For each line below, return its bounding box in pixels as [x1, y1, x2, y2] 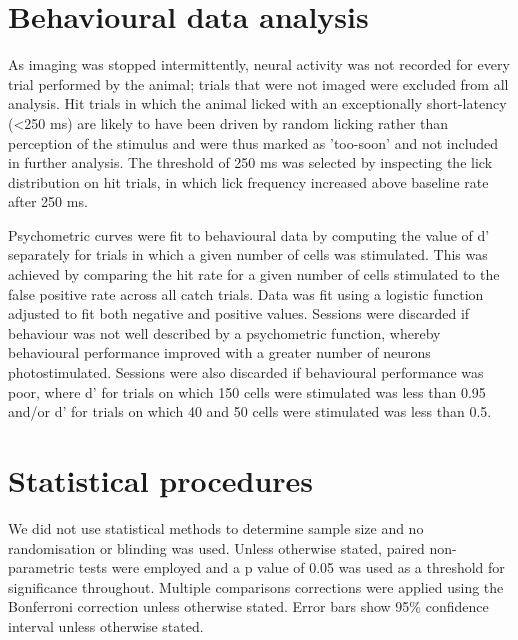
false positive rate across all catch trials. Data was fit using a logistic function [8, 283, 484, 304]
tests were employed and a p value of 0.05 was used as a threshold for [78, 557, 505, 578]
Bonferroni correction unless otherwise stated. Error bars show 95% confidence [8, 596, 489, 617]
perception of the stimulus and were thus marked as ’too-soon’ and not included [8, 132, 499, 153]
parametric [8, 557, 75, 578]
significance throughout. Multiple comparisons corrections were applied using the [8, 576, 504, 597]
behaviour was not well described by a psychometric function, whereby [8, 322, 441, 343]
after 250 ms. [8, 191, 88, 212]
